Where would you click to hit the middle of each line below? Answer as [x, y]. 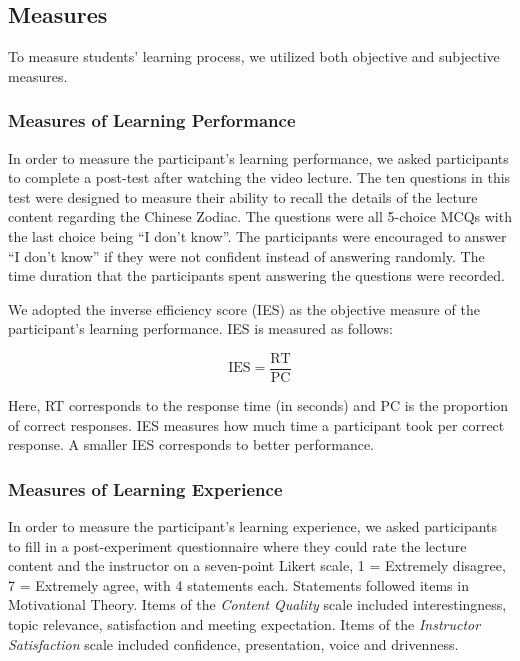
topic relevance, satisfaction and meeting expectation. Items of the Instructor [244, 623]
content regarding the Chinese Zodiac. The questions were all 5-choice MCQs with [260, 216]
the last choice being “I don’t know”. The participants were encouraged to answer [257, 235]
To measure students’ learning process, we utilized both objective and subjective [254, 56]
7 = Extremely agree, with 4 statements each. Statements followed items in [238, 584]
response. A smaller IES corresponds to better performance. [191, 444]
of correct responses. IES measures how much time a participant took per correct [256, 424]
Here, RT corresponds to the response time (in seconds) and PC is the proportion [258, 405]
